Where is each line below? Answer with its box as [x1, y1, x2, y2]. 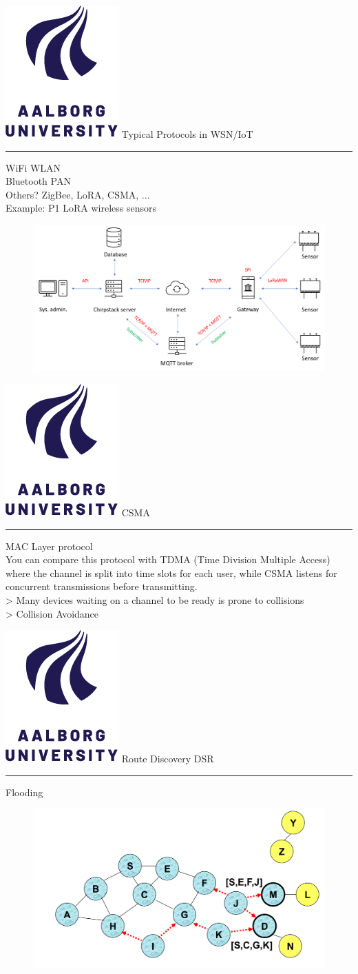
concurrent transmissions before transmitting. [6, 579, 198, 593]
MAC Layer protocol [6, 538, 93, 553]
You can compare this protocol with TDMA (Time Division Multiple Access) [6, 552, 330, 567]
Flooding [6, 784, 43, 799]
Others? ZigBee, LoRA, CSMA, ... [6, 187, 150, 201]
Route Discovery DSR [121, 751, 214, 766]
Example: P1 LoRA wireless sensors [6, 201, 156, 215]
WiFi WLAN [6, 160, 61, 174]
